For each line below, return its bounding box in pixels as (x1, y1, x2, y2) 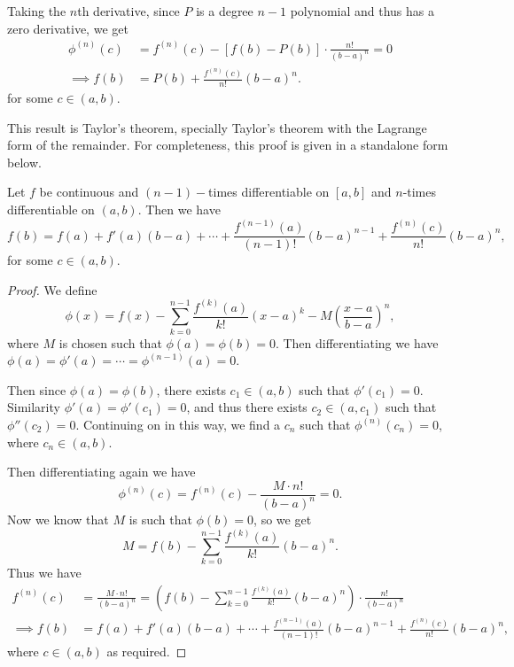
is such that (128, 510, 192, 529)
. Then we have (137, 200, 221, 219)
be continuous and (39, 182, 139, 201)
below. (7, 152, 42, 171)
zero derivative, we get (7, 19, 128, 37)
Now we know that (7, 510, 109, 529)
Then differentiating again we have (7, 462, 196, 481)
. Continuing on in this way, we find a (75, 415, 281, 433)
